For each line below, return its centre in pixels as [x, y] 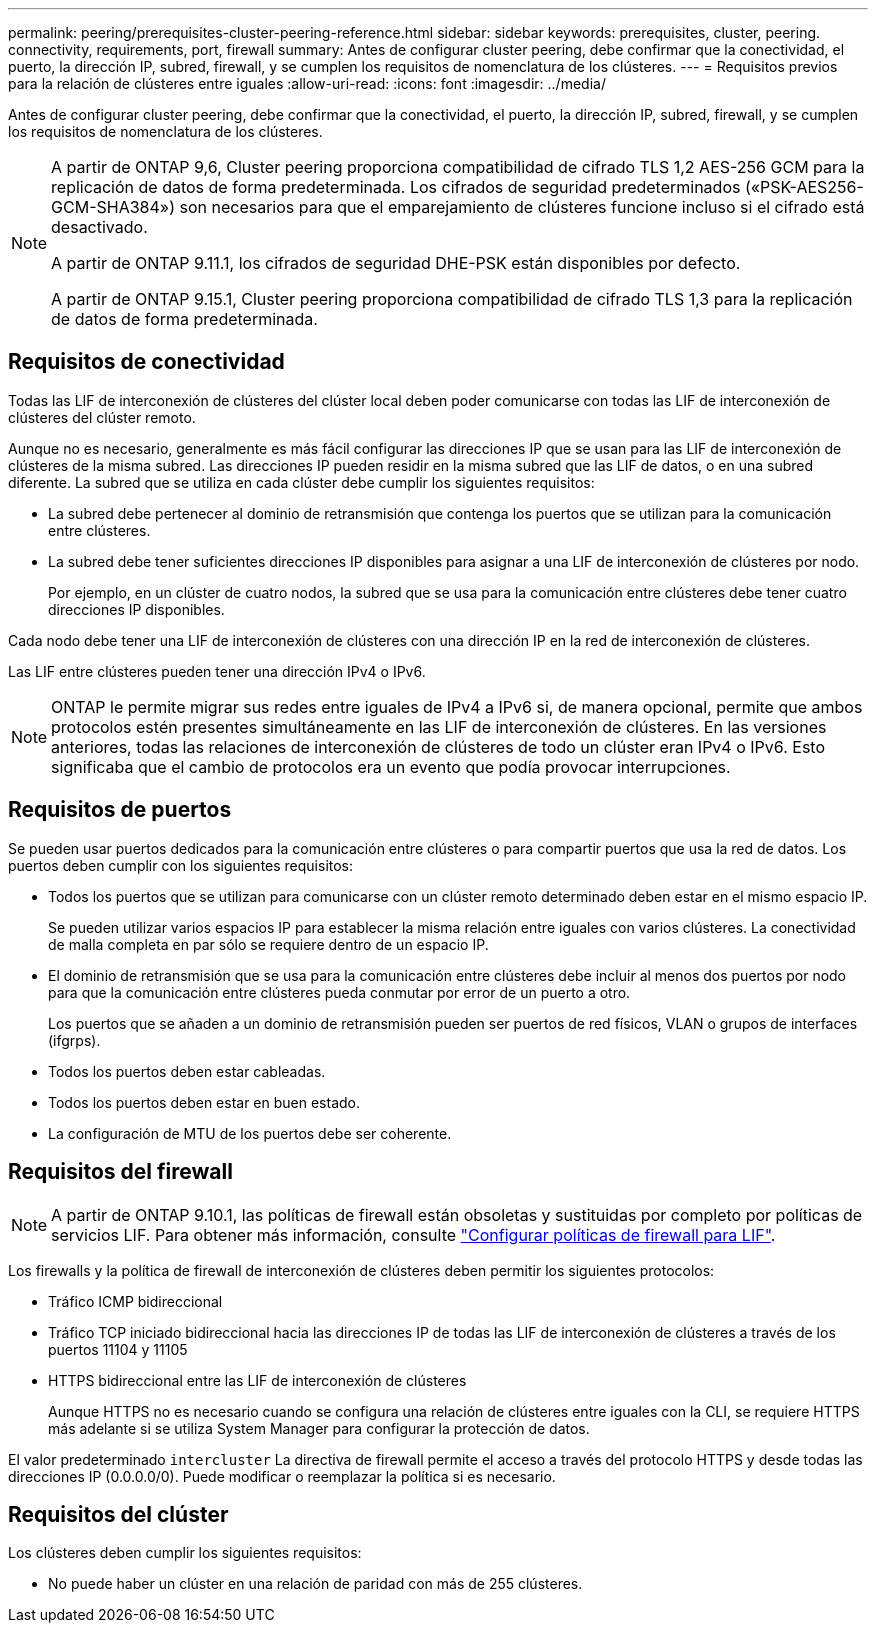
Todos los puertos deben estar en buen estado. [204, 1102]
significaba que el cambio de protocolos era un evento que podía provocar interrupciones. [391, 766]
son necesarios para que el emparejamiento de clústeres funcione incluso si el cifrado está [522, 207]
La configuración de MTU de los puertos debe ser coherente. [250, 1133]
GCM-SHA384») [113, 207]
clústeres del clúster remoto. [102, 417]
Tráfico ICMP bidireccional [135, 1301]
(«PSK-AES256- [804, 187]
